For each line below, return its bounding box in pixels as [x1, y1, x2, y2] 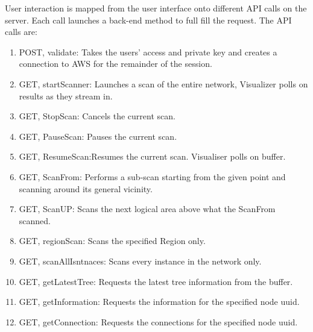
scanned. [19, 214, 51, 227]
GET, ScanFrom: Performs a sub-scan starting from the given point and [19, 170, 286, 183]
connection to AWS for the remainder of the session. [19, 57, 212, 70]
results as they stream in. [19, 89, 113, 102]
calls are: [5, 25, 37, 38]
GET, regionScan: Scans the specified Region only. [19, 234, 206, 247]
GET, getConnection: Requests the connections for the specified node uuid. [19, 315, 298, 328]
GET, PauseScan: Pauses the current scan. [19, 130, 177, 142]
